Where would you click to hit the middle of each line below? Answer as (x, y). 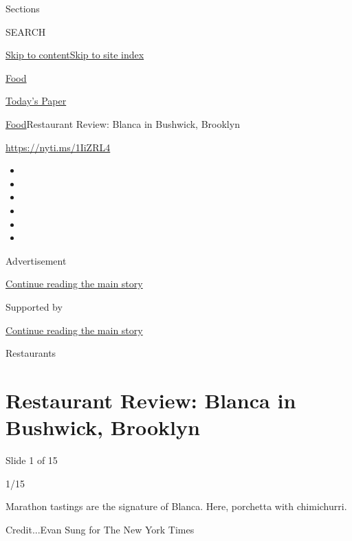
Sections (23, 8)
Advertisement (36, 260)
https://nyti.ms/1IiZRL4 (58, 147)
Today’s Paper (36, 101)
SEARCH (26, 31)
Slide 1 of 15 (32, 460)
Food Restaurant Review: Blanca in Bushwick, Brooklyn (123, 123)
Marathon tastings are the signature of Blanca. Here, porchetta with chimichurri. (176, 506)
